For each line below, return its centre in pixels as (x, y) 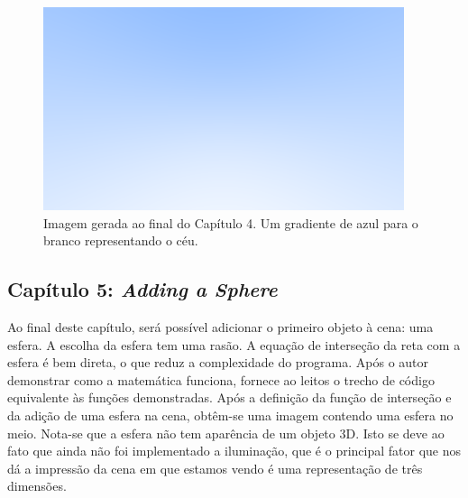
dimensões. (37, 486)
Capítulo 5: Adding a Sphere (142, 289)
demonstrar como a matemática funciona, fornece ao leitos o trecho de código (221, 379)
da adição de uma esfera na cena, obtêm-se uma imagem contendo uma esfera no (230, 415)
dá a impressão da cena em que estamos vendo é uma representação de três (215, 468)
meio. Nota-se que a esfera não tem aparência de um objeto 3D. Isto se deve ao (226, 433)
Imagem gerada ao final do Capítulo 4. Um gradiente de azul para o (231, 222)
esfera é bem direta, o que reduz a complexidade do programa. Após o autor (218, 362)
